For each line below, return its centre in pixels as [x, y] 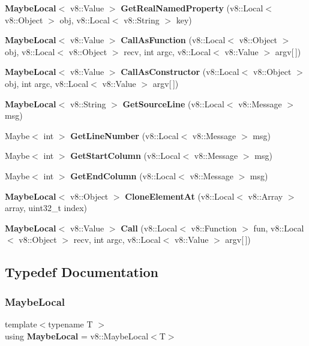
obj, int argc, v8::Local [47, 83]
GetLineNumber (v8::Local [124, 135]
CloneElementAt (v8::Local [180, 196]
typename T [70, 324]
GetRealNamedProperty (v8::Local [192, 8]
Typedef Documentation [82, 272]
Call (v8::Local [149, 228]
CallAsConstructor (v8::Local [180, 72]
